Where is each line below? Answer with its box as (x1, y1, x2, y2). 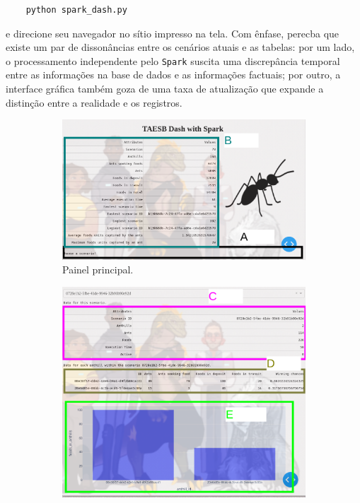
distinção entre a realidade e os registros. (6, 95, 182, 110)
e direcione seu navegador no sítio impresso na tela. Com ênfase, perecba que (6, 25, 339, 40)
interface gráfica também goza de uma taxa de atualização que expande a (6, 81, 324, 96)
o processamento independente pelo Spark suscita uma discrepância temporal (6, 53, 340, 68)
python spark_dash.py (25, 5, 127, 15)
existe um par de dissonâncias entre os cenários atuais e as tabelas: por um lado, (6, 40, 355, 54)
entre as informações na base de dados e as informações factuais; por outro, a (6, 67, 341, 82)
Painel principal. (62, 262, 134, 277)
